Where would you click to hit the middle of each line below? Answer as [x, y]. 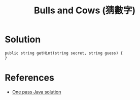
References [29, 78]
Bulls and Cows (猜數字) [85, 10]
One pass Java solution [37, 92]
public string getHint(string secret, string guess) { [64, 53]
